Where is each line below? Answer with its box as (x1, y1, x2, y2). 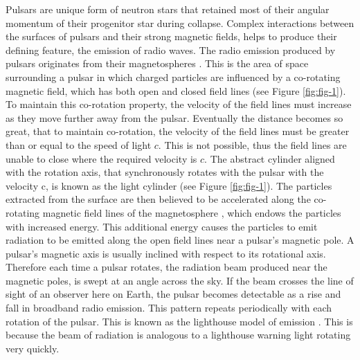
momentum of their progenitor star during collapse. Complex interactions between (6, 15, 354, 30)
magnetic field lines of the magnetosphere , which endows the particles (42, 205, 341, 219)
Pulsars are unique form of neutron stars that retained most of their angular (6, 2, 330, 16)
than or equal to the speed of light (6, 137, 152, 152)
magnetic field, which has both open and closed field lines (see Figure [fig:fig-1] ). (6, 83, 346, 98)
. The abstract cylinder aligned (204, 151, 335, 165)
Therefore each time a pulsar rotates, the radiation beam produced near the (6, 260, 327, 274)
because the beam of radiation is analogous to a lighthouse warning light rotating (6, 327, 351, 342)
